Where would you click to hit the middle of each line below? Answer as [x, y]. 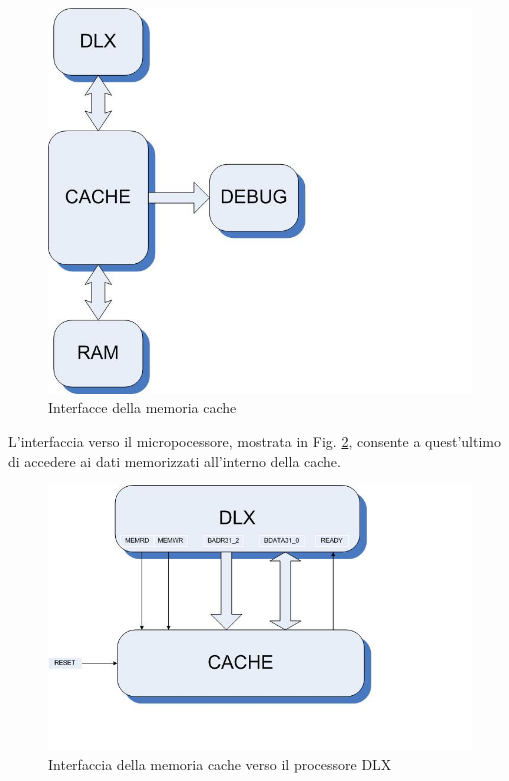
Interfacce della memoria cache [142, 407]
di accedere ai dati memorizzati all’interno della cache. [174, 460]
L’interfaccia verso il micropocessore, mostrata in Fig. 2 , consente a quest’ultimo [254, 440]
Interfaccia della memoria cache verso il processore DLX [220, 763]
